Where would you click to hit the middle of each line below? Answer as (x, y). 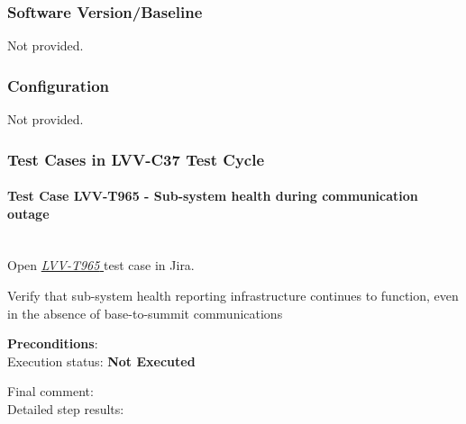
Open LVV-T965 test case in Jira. (101, 265)
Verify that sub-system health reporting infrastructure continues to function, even (233, 296)
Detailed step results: (66, 409)
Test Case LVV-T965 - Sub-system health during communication (213, 196)
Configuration (59, 85)
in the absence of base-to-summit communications (145, 313)
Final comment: (50, 391)
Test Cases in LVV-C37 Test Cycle (136, 159)
